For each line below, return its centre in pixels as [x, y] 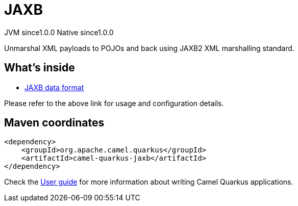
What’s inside [40, 68]
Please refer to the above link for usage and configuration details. [114, 103]
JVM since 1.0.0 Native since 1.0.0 [59, 32]
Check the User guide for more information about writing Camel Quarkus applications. [149, 182]
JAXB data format [54, 87]
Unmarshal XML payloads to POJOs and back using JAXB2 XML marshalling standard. [149, 48]
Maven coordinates [54, 123]
